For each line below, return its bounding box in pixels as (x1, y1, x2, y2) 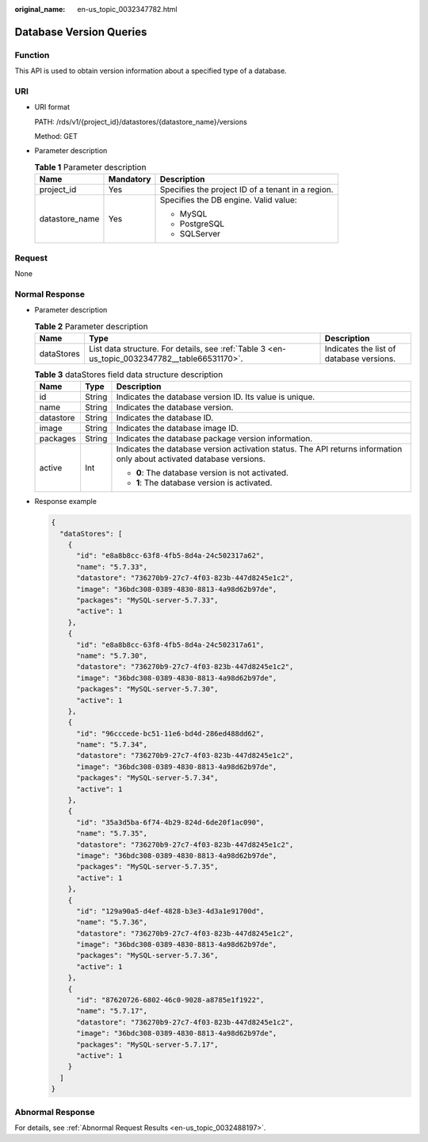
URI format (34, 102, 71, 112)
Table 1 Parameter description (34, 162, 147, 173)
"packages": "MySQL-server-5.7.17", (76, 1040, 219, 1049)
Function (14, 49, 50, 60)
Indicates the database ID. (116, 413, 214, 424)
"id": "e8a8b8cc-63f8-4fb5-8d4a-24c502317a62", (76, 552, 265, 560)
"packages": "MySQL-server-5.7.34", (76, 774, 219, 782)
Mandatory (108, 174, 151, 185)
